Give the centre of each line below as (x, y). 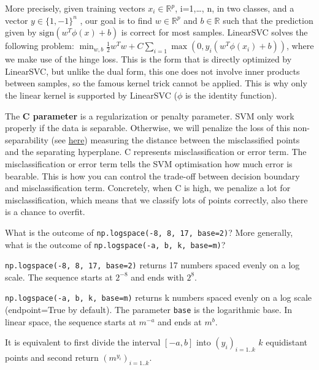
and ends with (157, 277)
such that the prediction (268, 20)
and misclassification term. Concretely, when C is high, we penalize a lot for (148, 188)
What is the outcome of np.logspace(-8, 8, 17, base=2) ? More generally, (149, 232)
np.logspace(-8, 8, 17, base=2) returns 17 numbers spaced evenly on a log (152, 265)
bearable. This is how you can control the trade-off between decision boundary (152, 176)
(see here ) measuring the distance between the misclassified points (175, 139)
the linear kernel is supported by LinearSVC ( (91, 95)
